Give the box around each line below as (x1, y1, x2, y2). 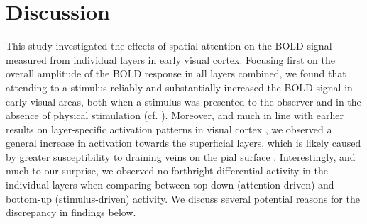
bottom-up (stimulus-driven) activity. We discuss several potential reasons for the (6, 191, 360, 206)
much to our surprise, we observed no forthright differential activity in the (6, 163, 328, 178)
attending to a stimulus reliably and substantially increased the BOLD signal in (6, 79, 353, 94)
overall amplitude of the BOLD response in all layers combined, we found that (6, 66, 346, 81)
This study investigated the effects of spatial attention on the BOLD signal (6, 38, 332, 53)
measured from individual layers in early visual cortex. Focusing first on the (6, 52, 336, 67)
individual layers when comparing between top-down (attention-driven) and (6, 177, 334, 192)
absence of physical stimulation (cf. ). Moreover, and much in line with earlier (6, 108, 344, 123)
